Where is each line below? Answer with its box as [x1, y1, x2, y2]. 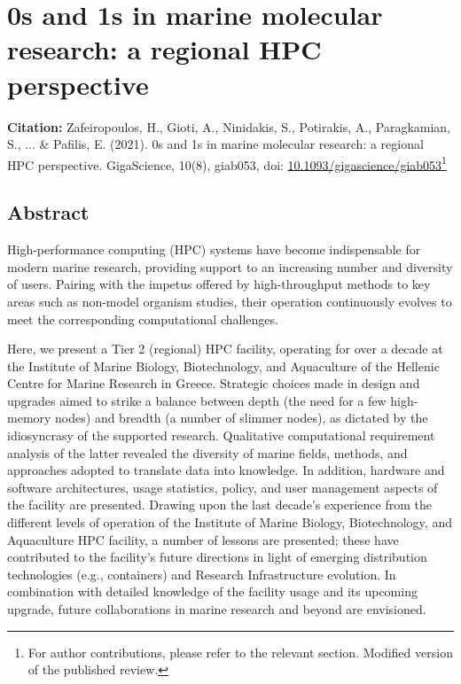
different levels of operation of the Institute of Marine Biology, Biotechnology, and [7, 513, 452, 532]
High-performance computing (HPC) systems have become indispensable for [7, 240, 421, 259]
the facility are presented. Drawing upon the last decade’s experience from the [7, 495, 432, 514]
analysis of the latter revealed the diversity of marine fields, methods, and [7, 443, 408, 462]
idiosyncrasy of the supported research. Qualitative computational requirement [7, 426, 435, 445]
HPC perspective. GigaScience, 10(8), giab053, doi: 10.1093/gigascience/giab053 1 [7, 152, 447, 174]
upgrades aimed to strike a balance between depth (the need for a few [7, 391, 387, 409]
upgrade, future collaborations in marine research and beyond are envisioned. [7, 600, 426, 618]
